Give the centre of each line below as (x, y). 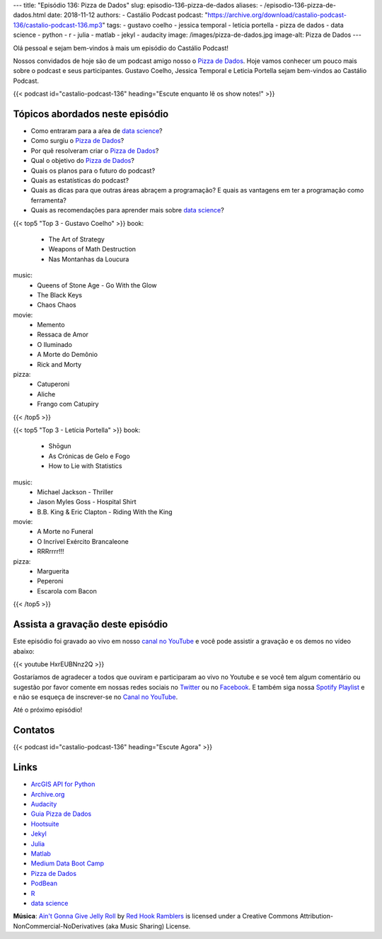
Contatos (34, 730)
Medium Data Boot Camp (68, 863)
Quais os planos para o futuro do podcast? (93, 171)
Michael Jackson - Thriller (75, 491)
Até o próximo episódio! (48, 710)
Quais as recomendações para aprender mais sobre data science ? (127, 210)
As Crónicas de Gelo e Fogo (89, 456)
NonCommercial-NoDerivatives (59, 926)
